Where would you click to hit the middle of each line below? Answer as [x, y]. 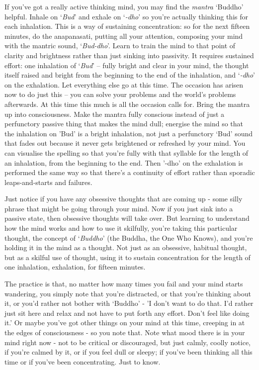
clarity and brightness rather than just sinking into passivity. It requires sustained [129, 55]
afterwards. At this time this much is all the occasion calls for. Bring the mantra [127, 104]
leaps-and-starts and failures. [48, 182]
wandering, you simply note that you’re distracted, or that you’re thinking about [128, 293]
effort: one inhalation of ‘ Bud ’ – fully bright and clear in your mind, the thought [127, 65]
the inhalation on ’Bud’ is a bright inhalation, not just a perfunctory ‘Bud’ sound [129, 133]
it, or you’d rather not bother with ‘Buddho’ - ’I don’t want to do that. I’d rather [129, 303]
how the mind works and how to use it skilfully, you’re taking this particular [121, 228]
